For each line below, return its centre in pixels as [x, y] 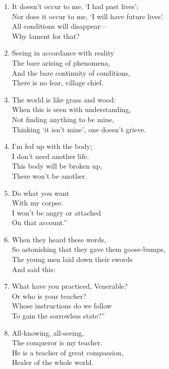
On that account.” [40, 222]
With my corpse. [38, 203]
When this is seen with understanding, [71, 109]
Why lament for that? [46, 36]
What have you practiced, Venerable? [70, 286]
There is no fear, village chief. [58, 83]
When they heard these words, [59, 239]
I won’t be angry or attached [57, 212]
